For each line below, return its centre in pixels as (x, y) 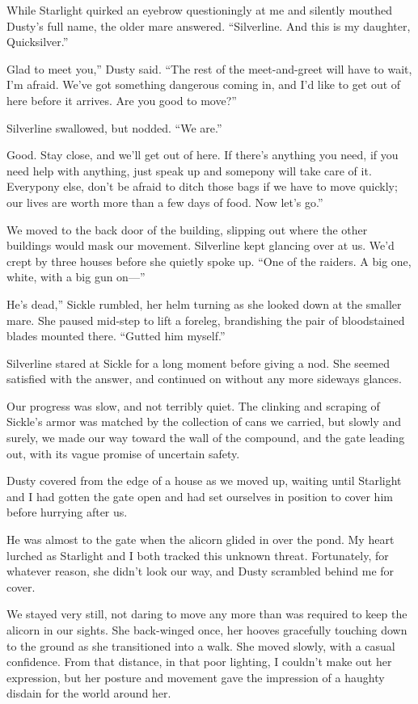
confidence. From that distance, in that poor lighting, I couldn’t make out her (199, 662)
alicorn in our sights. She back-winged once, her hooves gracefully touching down (207, 630)
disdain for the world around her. (89, 693)
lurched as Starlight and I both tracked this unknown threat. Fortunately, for (198, 555)
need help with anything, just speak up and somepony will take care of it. (189, 170)
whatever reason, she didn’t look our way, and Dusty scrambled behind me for (201, 571)
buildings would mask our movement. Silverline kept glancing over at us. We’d (201, 245)
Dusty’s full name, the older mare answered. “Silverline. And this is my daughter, (209, 25)
